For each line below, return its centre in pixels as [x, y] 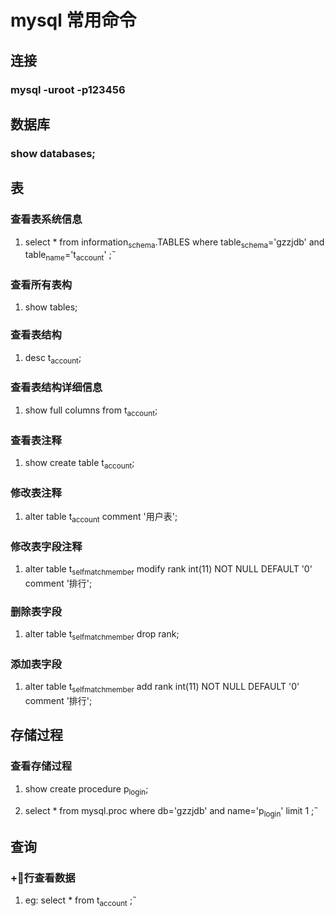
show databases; [53, 153]
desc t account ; [53, 358]
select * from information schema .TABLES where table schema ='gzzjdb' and [174, 243]
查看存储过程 [41, 766]
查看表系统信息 [46, 219]
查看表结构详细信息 [56, 388]
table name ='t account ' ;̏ [68, 256]
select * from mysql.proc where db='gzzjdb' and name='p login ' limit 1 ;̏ [169, 811]
